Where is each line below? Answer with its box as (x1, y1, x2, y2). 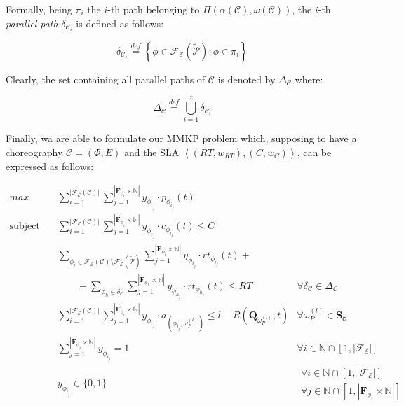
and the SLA (123, 145, 180, 159)
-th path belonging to (107, 2, 200, 16)
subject (9, 221, 40, 232)
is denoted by (217, 71, 276, 86)
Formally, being (6, 2, 72, 16)
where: (295, 71, 323, 86)
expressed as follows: (6, 158, 94, 173)
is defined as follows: (76, 15, 164, 30)
